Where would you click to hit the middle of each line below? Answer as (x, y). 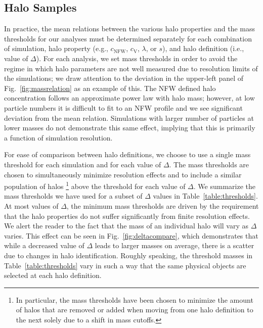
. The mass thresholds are (209, 164)
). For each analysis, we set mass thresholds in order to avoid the (137, 58)
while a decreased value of (44, 245)
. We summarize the (224, 186)
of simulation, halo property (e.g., (56, 48)
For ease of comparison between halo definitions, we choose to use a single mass (127, 154)
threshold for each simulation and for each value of (83, 164)
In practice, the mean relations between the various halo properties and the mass (129, 29)
